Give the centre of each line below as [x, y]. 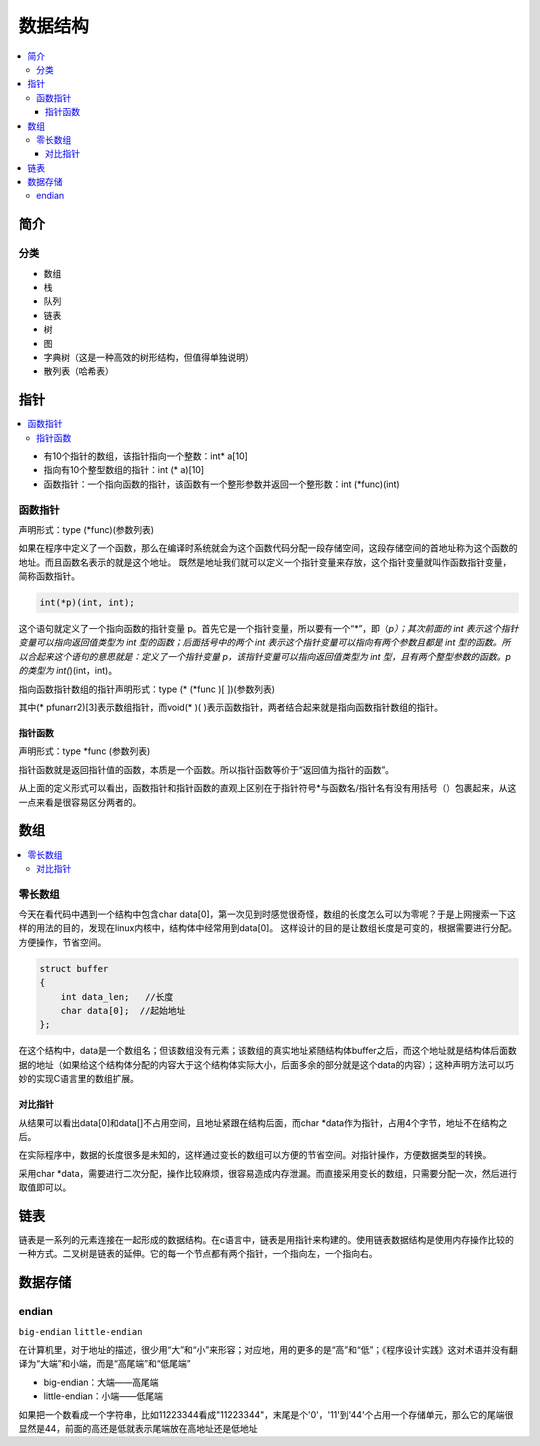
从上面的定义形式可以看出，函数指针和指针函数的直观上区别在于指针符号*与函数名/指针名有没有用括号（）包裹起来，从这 [267, 788]
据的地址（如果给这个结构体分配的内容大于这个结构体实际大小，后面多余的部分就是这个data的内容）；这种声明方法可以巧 [266, 1064]
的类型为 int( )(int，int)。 [68, 671]
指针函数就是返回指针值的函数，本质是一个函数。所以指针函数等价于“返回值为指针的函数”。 [206, 769]
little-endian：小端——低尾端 [103, 1396]
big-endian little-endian [80, 1331]
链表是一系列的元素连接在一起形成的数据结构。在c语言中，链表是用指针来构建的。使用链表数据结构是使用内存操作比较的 [266, 1239]
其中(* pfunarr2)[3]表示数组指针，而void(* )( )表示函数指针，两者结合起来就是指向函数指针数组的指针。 [231, 707]
